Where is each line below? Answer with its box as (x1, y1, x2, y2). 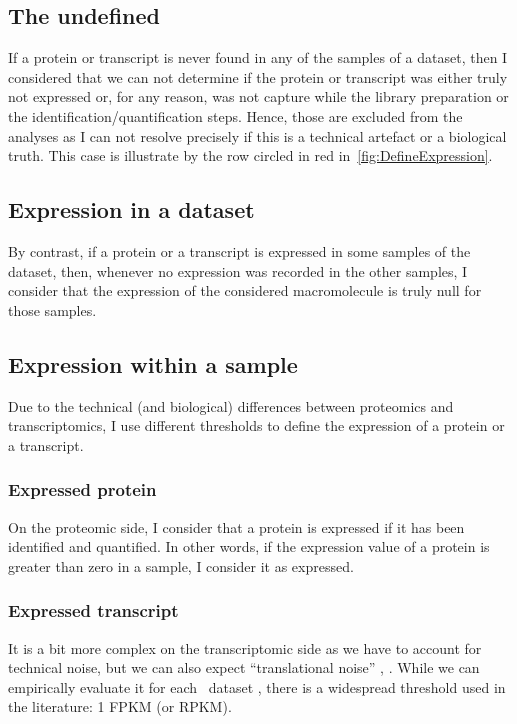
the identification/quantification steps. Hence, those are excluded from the (8, 105, 463, 126)
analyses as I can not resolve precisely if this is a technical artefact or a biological (8, 125, 507, 146)
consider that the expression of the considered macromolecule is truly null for (8, 280, 482, 301)
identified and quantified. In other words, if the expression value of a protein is (8, 536, 490, 557)
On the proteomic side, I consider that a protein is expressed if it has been (8, 516, 465, 537)
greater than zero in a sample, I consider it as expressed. (8, 555, 354, 576)
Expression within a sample (8, 348, 298, 379)
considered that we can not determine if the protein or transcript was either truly (8, 66, 508, 87)
